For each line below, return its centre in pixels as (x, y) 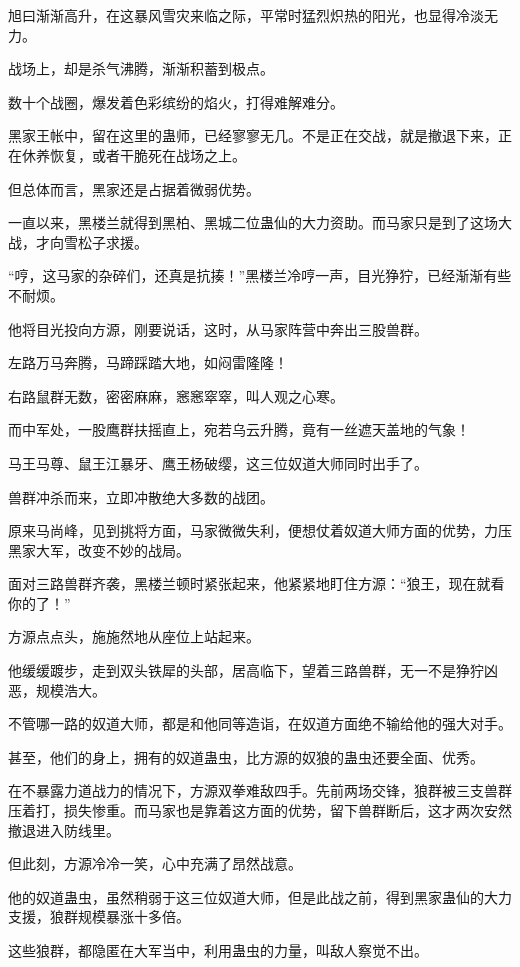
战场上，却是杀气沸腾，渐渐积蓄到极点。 (141, 68)
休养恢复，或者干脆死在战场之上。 (133, 154)
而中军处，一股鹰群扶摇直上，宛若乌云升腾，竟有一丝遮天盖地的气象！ (239, 429)
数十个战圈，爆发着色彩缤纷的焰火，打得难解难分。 (176, 101)
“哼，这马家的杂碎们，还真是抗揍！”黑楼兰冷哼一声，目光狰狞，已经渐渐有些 (260, 275)
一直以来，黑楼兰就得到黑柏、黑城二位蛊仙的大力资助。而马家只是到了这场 (253, 222)
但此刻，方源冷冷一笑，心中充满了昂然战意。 (155, 863)
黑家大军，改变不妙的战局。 (99, 549)
